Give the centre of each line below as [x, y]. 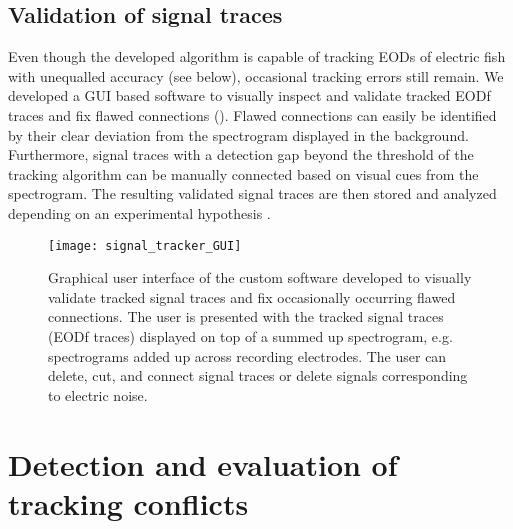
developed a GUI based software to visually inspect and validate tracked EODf [249, 95]
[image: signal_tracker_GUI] [145, 245]
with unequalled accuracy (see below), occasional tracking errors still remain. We [256, 75]
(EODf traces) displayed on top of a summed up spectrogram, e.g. [250, 335]
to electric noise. [98, 394]
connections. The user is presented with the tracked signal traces [246, 316]
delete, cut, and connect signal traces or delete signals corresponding [258, 375]
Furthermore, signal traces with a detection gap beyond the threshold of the [241, 154]
